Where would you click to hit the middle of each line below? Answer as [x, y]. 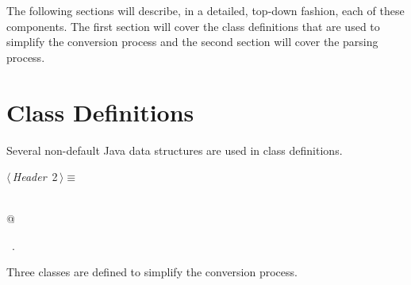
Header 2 [35, 177]
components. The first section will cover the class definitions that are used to [193, 26]
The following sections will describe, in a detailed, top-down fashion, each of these [205, 10]
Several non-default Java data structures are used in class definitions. [175, 150]
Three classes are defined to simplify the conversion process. [152, 272]
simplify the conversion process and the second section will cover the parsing [192, 42]
